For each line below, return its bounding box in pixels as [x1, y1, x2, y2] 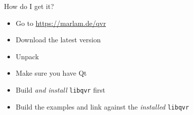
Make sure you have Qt [15, 68, 87, 78]
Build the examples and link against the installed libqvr [15, 101, 189, 112]
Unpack [15, 51, 39, 61]
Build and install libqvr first [15, 84, 105, 95]
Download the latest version [15, 34, 101, 45]
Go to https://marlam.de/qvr [15, 17, 106, 28]
